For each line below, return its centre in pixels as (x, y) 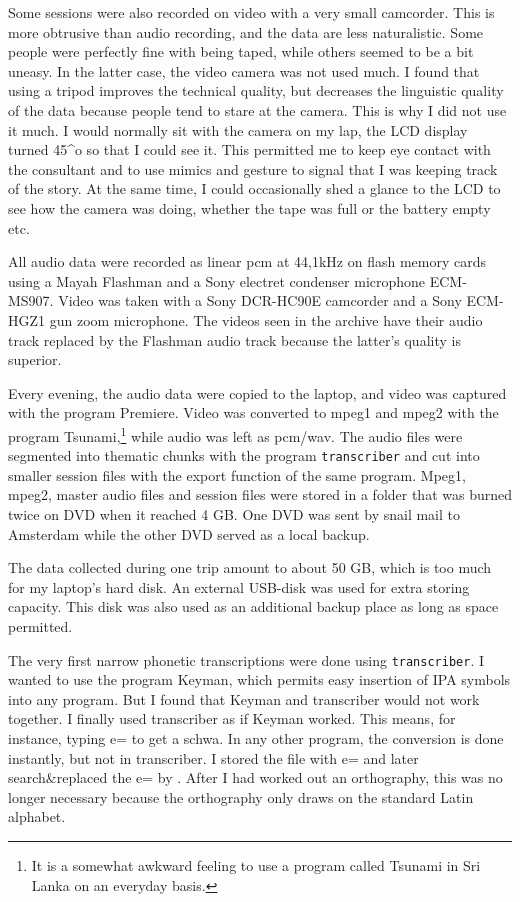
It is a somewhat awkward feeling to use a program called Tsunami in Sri (256, 864)
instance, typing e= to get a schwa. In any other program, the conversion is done (256, 737)
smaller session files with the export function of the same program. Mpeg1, (237, 474)
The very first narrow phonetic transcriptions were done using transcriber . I (246, 659)
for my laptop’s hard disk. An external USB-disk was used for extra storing (239, 586)
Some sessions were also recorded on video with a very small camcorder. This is (251, 12)
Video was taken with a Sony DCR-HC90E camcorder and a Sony (260, 300)
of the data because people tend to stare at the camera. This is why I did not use (257, 109)
